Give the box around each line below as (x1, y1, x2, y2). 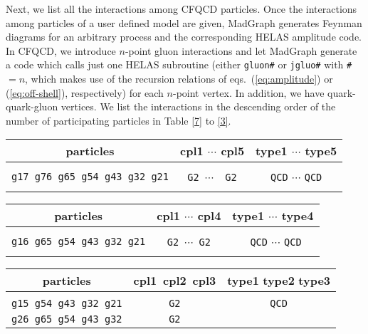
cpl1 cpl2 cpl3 (133, 272, 216, 289)
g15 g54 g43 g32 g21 (11, 298, 122, 310)
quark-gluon (6, 99, 58, 114)
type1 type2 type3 (227, 272, 331, 289)
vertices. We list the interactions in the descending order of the (61, 99, 336, 114)
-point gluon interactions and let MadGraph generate (125, 43, 357, 58)
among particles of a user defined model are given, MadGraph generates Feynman (6, 15, 362, 30)
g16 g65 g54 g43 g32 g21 (11, 235, 146, 247)
